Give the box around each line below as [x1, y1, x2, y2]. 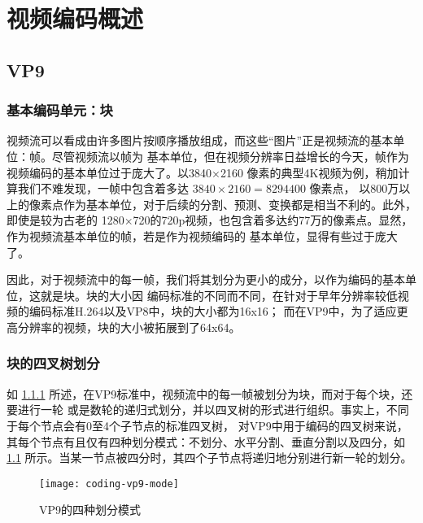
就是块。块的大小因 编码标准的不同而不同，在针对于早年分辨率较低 [40, 286, 398, 303]
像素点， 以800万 [309, 180, 399, 197]
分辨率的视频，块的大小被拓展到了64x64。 [17, 318, 241, 335]
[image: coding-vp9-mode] [39, 477, 179, 490]
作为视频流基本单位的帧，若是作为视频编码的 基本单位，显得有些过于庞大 [7, 227, 398, 244]
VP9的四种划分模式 [39, 501, 142, 518]
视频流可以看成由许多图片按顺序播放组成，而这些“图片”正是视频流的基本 [7, 132, 394, 149]
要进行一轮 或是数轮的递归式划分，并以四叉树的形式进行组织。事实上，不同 [7, 401, 409, 418]
